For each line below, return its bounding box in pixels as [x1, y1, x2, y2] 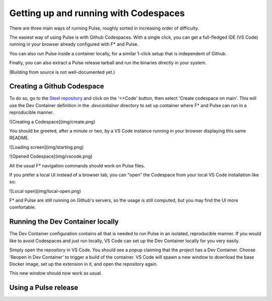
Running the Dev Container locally [9, 218, 119, 226]
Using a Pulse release [9, 283, 79, 292]
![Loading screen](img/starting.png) [9, 144, 84, 150]
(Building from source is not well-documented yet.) [9, 69, 115, 75]
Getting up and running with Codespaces [9, 8, 185, 19]
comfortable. [9, 204, 36, 211]
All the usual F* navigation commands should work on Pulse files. [9, 162, 146, 168]
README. [9, 135, 30, 141]
